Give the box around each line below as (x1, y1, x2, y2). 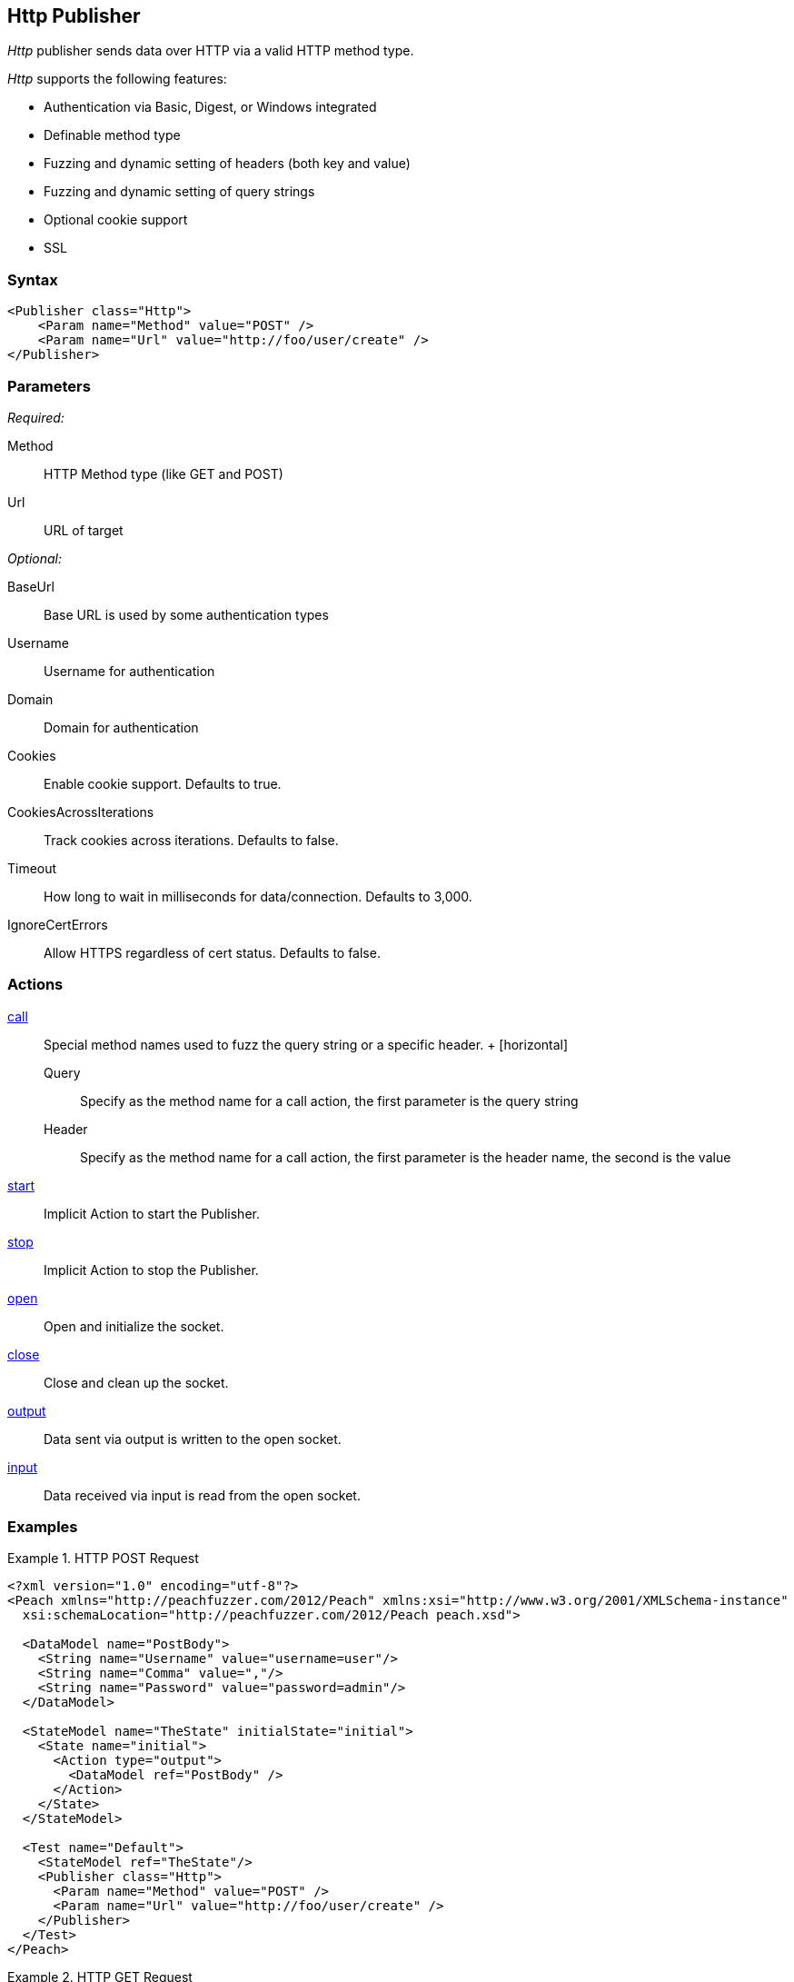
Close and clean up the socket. (44, 1374, 229, 1390)
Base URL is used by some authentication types (44, 606, 329, 622)
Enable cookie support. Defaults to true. (44, 775, 282, 792)
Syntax (7, 270, 58, 289)
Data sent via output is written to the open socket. (44, 1430, 342, 1447)
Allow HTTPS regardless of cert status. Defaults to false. (44, 944, 381, 961)
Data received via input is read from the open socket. (44, 1487, 361, 1503)
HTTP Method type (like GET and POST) (44, 465, 283, 482)
